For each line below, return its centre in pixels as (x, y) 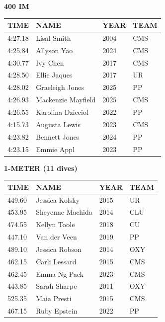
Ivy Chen (50, 62)
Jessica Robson (59, 249)
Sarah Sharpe (56, 286)
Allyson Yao (54, 50)
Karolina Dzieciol (62, 112)
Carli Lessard (56, 261)
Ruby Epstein (57, 311)
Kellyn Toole (55, 224)
